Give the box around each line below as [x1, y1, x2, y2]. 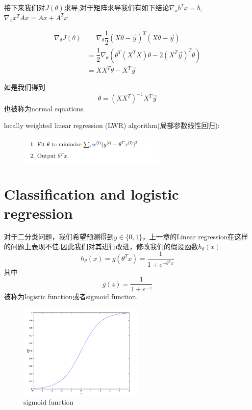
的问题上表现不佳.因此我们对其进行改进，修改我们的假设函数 [4, 241, 198, 251]
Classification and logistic [4, 184, 179, 204]
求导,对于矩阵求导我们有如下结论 [64, 2, 169, 12]
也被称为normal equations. [4, 103, 85, 114]
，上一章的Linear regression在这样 [142, 231, 249, 242]
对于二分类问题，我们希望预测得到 [4, 231, 114, 242]
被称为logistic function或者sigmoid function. [4, 291, 138, 301]
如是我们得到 [4, 82, 45, 92]
